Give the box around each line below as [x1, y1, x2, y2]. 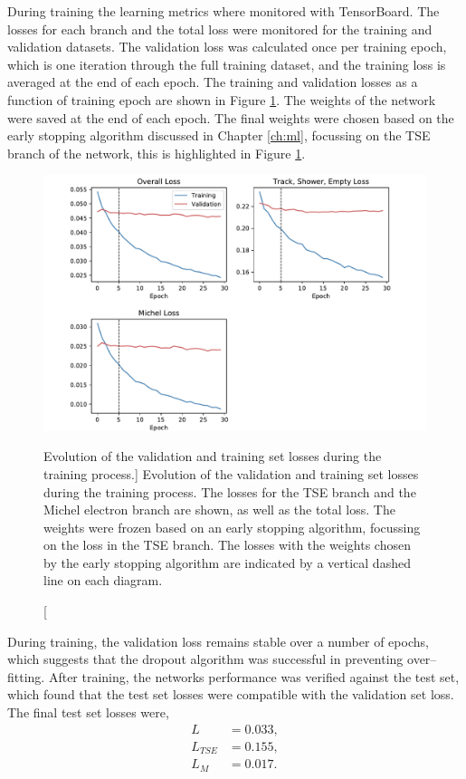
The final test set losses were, [7, 703, 169, 722]
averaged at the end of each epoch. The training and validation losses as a [7, 72, 418, 91]
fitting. [7, 667, 45, 686]
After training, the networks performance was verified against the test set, [48, 667, 460, 686]
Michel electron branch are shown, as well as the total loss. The [43, 500, 395, 519]
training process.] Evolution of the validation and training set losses [43, 464, 419, 483]
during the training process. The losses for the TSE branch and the [43, 482, 416, 501]
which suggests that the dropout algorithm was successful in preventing [7, 649, 404, 668]
